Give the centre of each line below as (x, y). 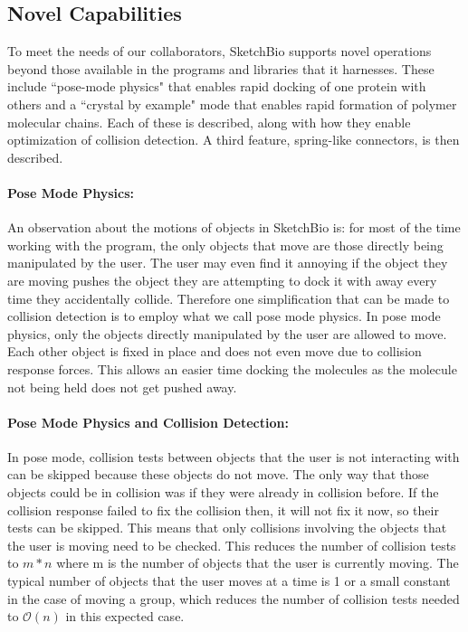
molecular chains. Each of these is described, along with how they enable (209, 122)
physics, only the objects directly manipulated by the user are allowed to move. (227, 333)
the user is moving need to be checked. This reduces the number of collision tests (232, 545)
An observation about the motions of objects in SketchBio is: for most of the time (234, 227)
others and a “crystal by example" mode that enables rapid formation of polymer (232, 104)
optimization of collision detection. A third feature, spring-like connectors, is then (234, 140)
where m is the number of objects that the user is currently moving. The (258, 563)
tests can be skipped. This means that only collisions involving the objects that (227, 528)
